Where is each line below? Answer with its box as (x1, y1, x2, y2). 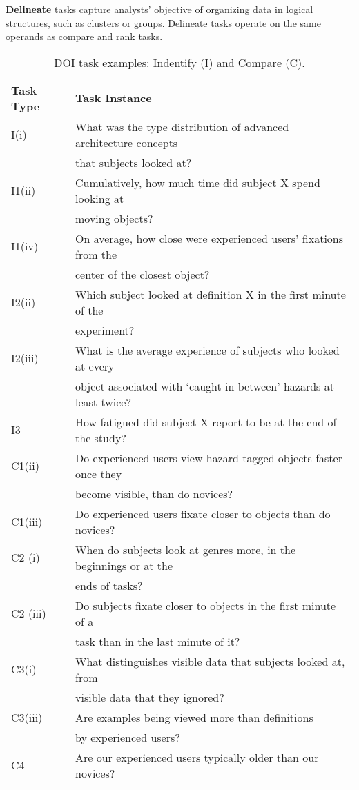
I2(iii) (11, 350, 39, 366)
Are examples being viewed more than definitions (75, 709, 313, 725)
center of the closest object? (75, 266, 210, 282)
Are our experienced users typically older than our (75, 749, 319, 765)
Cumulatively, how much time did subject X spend (75, 174, 320, 190)
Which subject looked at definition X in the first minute (75, 286, 346, 302)
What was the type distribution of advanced (75, 118, 289, 135)
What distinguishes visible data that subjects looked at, (75, 653, 345, 669)
